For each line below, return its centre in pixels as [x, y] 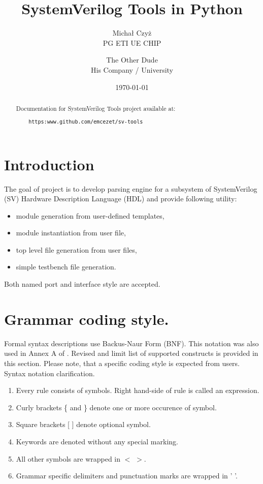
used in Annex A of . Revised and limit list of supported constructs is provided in [131, 353]
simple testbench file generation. [66, 267]
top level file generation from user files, [76, 249]
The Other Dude [132, 60]
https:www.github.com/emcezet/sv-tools [86, 122]
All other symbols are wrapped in [68, 458]
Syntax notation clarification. [50, 373]
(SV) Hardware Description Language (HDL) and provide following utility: [121, 199]
